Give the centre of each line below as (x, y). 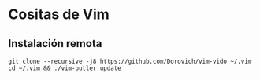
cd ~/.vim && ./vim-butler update (65, 68)
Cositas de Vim (59, 15)
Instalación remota (55, 44)
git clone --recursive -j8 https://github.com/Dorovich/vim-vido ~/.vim (130, 61)
